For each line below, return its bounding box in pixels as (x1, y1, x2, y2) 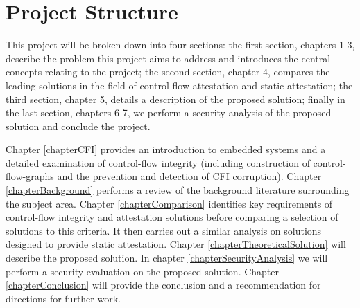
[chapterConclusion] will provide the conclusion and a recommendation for (6, 278, 321, 292)
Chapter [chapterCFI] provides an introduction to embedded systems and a (6, 142, 326, 156)
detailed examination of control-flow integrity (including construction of (6, 155, 310, 170)
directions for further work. (6, 291, 121, 305)
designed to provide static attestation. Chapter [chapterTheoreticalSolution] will (6, 237, 346, 251)
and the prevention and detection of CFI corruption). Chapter (57, 169, 322, 183)
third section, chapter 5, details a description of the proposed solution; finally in (6, 91, 345, 106)
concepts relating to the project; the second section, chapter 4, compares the (6, 64, 330, 79)
